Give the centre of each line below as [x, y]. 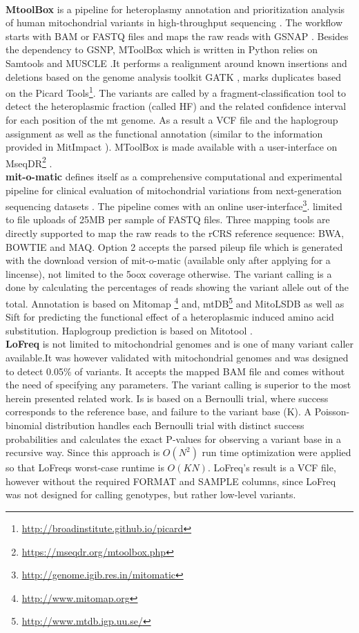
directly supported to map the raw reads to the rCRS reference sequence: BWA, [175, 233]
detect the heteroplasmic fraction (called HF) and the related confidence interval [176, 106]
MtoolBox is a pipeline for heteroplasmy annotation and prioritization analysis [175, 9]
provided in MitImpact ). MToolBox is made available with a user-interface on [172, 147]
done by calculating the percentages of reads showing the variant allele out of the [177, 287]
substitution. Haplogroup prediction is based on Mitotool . [129, 330]
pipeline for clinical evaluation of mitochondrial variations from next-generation [174, 190]
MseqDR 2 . [29, 162]
